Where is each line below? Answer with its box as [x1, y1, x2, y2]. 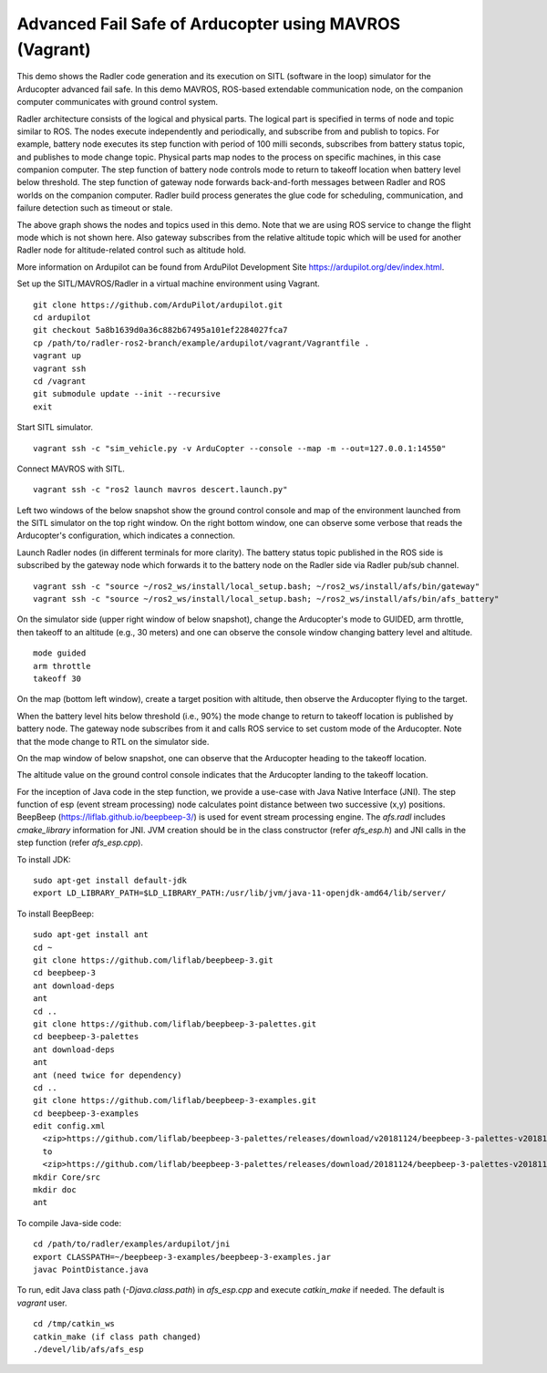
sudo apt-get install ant [33, 930, 150, 940]
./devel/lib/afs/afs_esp [33, 1344, 144, 1354]
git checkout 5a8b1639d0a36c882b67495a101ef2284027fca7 [33, 325, 288, 336]
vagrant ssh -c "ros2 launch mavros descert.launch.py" [33, 484, 288, 495]
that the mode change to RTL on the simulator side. [16, 736, 210, 747]
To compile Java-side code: [16, 1217, 122, 1228]
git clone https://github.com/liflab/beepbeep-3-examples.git [33, 1095, 317, 1106]
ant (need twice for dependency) [33, 1069, 182, 1080]
